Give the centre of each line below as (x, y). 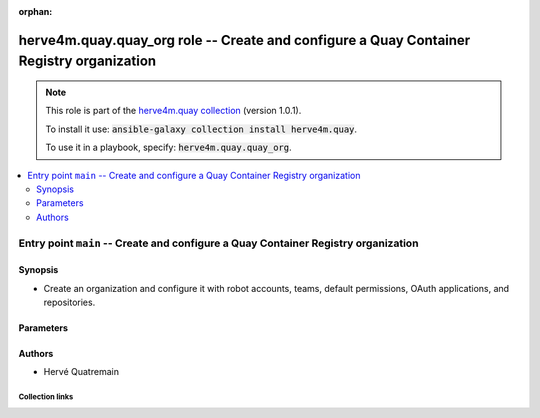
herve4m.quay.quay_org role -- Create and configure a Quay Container (244, 40)
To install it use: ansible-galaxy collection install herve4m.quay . (201, 129)
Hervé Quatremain (81, 372)
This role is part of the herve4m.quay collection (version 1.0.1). (173, 111)
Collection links (46, 397)
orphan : (35, 11)
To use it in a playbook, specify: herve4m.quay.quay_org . (168, 147)
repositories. (69, 302)
